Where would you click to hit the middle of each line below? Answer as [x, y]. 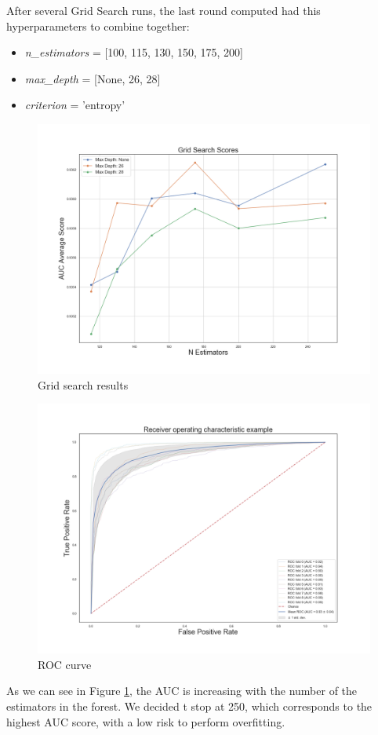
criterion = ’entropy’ [75, 105]
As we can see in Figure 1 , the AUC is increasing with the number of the [182, 691]
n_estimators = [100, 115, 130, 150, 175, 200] [134, 52]
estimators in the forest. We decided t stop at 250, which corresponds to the [189, 706]
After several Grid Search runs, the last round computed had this [164, 10]
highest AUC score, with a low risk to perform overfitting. [146, 721]
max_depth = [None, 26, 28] [93, 78]
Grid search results [83, 384]
